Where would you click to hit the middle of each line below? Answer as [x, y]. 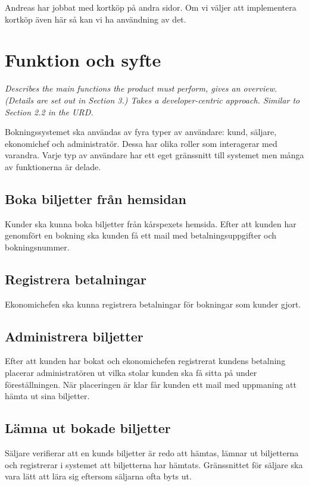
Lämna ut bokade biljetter [88, 428]
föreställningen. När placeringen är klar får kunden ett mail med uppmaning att [151, 384]
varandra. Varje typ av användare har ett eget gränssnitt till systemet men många [154, 155]
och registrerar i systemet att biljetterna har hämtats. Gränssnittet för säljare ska [154, 464]
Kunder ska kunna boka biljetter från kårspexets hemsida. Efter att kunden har [151, 223]
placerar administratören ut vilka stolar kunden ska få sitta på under [131, 373]
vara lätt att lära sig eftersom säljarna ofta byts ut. [98, 476]
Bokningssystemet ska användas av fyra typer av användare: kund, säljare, [141, 132]
